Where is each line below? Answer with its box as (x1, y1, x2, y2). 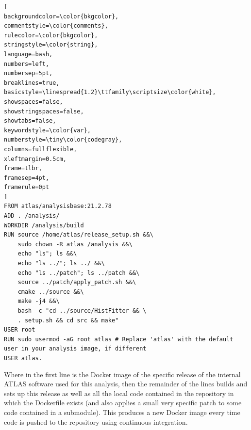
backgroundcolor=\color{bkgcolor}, (4, 13, 119, 20)
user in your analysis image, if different (4, 345, 147, 352)
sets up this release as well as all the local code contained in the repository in (4, 388, 234, 398)
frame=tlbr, (4, 165, 42, 172)
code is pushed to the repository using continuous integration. (4, 416, 188, 427)
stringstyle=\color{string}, (4, 41, 98, 48)
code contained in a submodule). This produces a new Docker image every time (4, 407, 240, 417)
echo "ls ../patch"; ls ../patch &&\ (17, 269, 140, 276)
